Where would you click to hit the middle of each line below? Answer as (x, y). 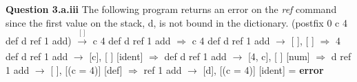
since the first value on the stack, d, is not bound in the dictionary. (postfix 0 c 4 (176, 22)
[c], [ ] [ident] (116, 56)
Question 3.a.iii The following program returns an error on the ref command (171, 9)
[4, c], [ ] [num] (279, 56)
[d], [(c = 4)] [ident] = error (263, 69)
